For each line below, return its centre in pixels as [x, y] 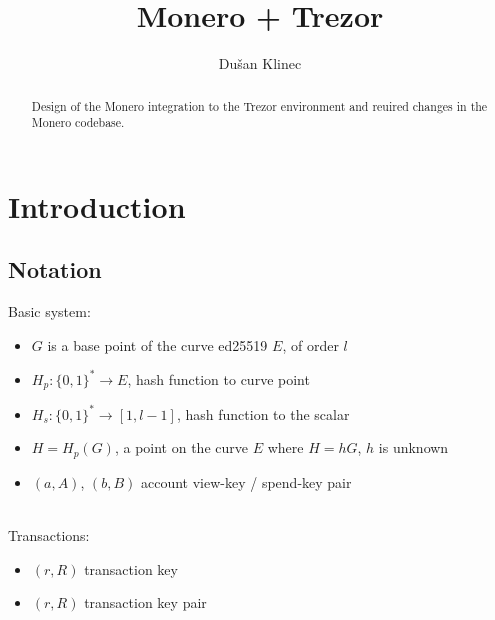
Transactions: [49, 535]
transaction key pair [145, 602]
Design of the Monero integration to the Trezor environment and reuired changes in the [259, 105]
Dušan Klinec [260, 63]
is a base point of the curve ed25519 [157, 344]
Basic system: [49, 311]
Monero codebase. [78, 122]
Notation [55, 269]
